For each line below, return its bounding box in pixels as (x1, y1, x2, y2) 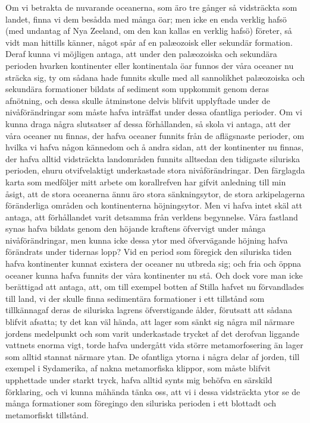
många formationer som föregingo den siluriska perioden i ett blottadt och (5, 397, 277, 409)
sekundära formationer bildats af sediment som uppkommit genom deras (5, 83, 270, 95)
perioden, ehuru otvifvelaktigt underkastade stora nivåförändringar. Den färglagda (5, 164, 305, 176)
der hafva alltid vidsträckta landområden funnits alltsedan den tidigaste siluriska (5, 152, 300, 165)
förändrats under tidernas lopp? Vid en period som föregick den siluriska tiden (5, 245, 292, 258)
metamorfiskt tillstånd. (5, 408, 89, 421)
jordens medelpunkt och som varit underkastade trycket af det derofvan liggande (5, 327, 299, 339)
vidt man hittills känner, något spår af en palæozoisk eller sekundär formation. (5, 36, 293, 48)
